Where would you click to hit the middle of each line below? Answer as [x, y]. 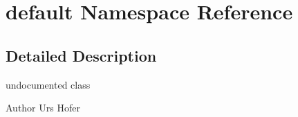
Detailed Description [81, 55]
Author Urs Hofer [43, 108]
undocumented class [48, 84]
